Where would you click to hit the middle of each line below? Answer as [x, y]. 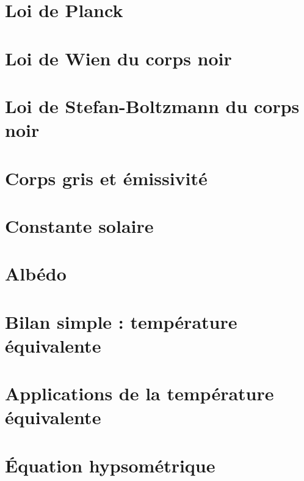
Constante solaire [79, 225]
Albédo [36, 274]
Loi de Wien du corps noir [118, 58]
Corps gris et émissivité [106, 178]
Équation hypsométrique [110, 465]
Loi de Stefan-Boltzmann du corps [152, 105]
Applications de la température [139, 393]
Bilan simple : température [121, 321]
